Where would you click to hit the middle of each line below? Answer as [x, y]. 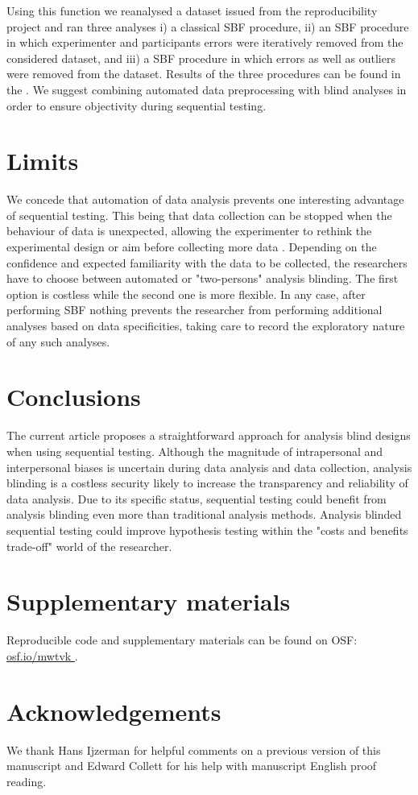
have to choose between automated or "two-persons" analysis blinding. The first [203, 278]
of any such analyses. [58, 341]
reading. [27, 781]
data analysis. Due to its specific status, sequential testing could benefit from [197, 498]
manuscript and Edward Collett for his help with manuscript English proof [192, 766]
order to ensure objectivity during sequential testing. [137, 105]
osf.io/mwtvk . [42, 655]
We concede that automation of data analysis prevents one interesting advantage [205, 199]
